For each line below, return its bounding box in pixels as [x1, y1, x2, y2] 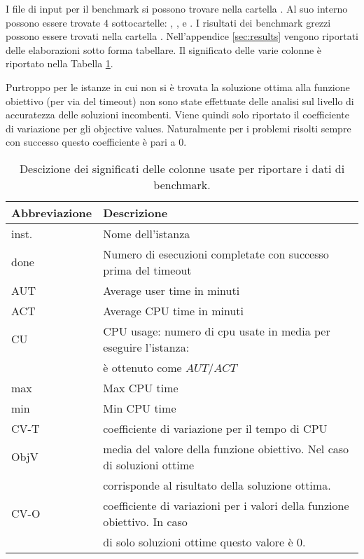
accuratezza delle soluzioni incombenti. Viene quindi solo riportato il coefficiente [6, 107, 350, 122]
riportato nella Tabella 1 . [6, 56, 113, 71]
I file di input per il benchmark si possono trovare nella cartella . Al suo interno [6, 1, 348, 15]
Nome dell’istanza [103, 225, 190, 242]
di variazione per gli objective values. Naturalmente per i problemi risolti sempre [6, 120, 351, 135]
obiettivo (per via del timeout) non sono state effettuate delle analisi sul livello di [6, 93, 354, 108]
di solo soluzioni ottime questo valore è [103, 533, 293, 550]
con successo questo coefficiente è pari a [6, 134, 176, 149]
